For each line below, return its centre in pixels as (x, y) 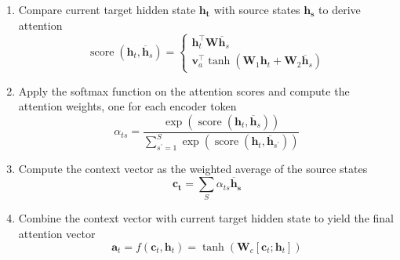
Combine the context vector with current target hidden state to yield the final (206, 218)
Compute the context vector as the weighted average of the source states (193, 169)
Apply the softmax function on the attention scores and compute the (184, 90)
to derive (340, 9)
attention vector (57, 234)
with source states (257, 9)
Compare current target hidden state (107, 9)
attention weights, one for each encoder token (127, 106)
